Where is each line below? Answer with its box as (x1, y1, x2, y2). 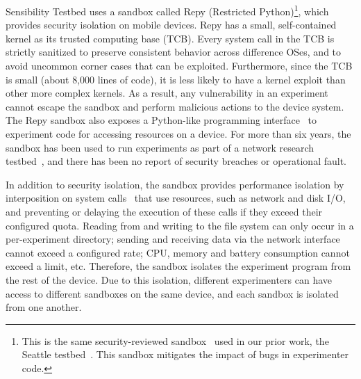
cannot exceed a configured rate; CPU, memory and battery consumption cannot (6, 245, 350, 259)
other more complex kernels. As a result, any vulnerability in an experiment (6, 86, 328, 100)
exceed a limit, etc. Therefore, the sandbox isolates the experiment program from (6, 259, 351, 273)
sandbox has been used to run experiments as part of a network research (6, 140, 314, 154)
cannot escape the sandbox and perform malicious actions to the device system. (6, 99, 344, 113)
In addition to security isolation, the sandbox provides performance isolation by (6, 177, 344, 191)
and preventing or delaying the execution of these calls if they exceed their (6, 204, 323, 218)
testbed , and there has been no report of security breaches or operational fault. (6, 154, 347, 168)
